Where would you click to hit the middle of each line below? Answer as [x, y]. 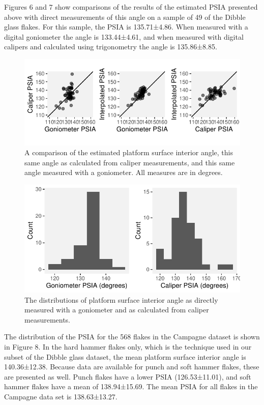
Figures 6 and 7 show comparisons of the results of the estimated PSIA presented [131, 7]
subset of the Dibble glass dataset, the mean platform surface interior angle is [125, 356]
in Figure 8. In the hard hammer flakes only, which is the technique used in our [128, 346]
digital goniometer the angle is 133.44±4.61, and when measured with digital [124, 36]
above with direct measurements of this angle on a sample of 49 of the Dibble [125, 17]
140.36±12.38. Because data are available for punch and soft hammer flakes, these [132, 367]
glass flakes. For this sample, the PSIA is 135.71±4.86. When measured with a [126, 27]
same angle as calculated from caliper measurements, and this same [130, 162]
